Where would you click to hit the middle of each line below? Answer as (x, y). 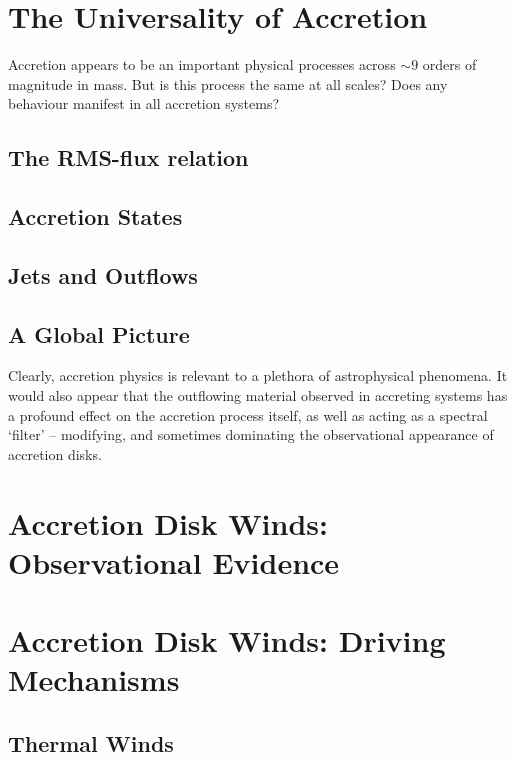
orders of (449, 64)
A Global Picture (99, 333)
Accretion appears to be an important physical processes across (202, 64)
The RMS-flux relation (128, 157)
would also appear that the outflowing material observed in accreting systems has (258, 395)
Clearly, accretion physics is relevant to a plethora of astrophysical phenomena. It (258, 375)
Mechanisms (94, 679)
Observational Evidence (174, 561)
